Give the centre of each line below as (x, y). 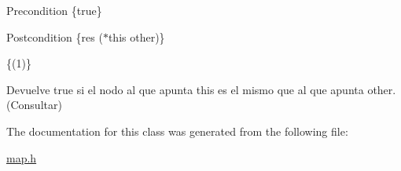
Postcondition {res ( (55, 36)
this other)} (136, 36)
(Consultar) (34, 105)
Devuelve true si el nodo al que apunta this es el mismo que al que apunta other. (201, 89)
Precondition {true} (54, 10)
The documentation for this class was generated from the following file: (177, 131)
